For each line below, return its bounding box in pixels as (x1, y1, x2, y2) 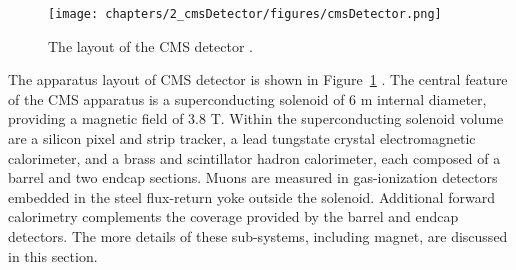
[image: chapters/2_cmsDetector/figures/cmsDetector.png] (48, 7, 442, 21)
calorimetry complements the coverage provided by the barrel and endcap (8, 206, 459, 227)
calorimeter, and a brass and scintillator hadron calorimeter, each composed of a (8, 147, 501, 168)
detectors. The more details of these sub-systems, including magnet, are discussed (8, 226, 508, 246)
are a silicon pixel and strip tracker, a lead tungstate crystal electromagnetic (8, 128, 476, 149)
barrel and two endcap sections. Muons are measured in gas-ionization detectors (8, 167, 498, 188)
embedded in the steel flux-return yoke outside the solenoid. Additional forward (8, 186, 495, 207)
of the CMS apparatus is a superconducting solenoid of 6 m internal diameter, (8, 88, 487, 109)
